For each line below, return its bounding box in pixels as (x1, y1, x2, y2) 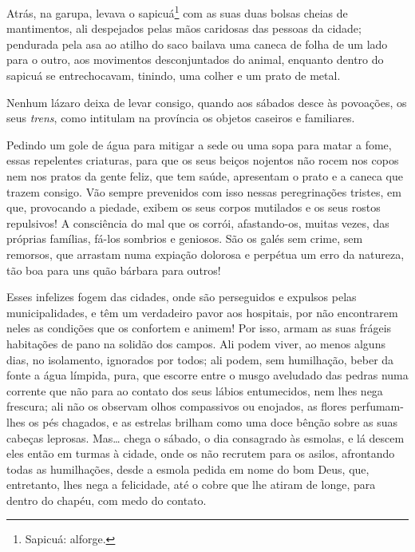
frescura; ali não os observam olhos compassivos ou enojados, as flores (6, 398, 347, 415)
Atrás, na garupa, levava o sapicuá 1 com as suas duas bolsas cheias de (6, 2, 348, 21)
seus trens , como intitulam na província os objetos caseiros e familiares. (6, 109, 355, 126)
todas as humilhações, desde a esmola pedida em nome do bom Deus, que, (6, 460, 370, 477)
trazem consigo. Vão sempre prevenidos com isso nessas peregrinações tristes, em (6, 183, 401, 200)
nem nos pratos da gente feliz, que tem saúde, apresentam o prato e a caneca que (6, 168, 403, 184)
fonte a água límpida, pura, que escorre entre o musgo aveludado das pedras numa (6, 367, 409, 383)
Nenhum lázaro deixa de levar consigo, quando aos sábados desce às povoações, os (6, 93, 407, 110)
